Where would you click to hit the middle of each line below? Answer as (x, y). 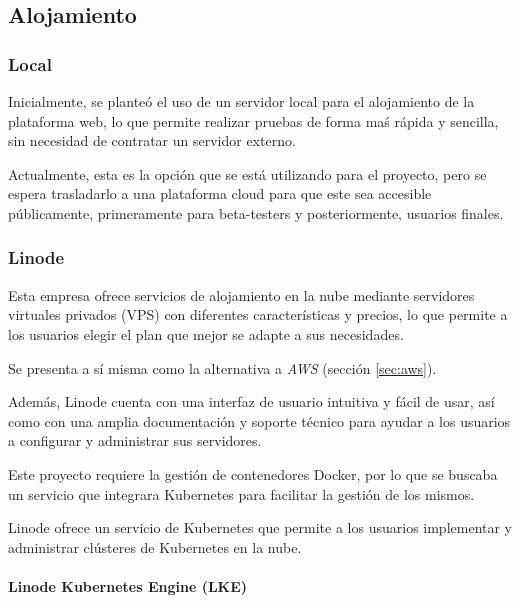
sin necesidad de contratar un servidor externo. (152, 140)
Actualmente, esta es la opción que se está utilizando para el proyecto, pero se (247, 173)
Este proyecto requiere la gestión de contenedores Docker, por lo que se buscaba (253, 473)
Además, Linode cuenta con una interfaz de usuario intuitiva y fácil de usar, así (251, 401)
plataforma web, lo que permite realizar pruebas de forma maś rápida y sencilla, (253, 120)
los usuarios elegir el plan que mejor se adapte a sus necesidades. (206, 333)
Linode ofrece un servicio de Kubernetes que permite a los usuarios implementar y (260, 527)
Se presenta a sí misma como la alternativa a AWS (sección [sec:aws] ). (222, 367)
